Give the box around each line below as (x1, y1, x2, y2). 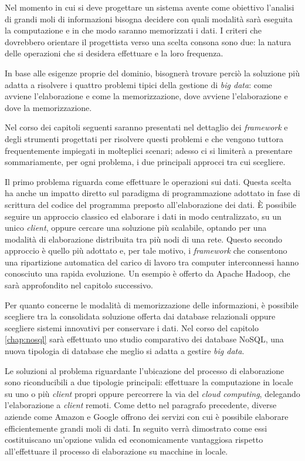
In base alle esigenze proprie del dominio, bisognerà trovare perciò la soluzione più (5, 66, 300, 79)
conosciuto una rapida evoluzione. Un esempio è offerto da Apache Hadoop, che (5, 267, 290, 280)
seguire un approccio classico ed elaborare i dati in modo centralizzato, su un (5, 210, 282, 222)
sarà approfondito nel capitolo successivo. (5, 279, 153, 291)
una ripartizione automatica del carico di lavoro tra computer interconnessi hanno (5, 255, 299, 268)
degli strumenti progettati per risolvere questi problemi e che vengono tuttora (5, 132, 283, 144)
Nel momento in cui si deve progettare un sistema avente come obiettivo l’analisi (5, 1, 294, 13)
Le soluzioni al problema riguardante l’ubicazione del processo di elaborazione (5, 364, 284, 376)
